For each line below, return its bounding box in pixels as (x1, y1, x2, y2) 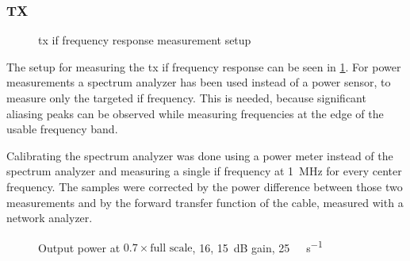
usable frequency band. (6, 121, 118, 137)
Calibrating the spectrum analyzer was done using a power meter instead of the (6, 147, 393, 163)
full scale (150, 243, 193, 255)
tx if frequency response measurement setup (38, 32, 251, 48)
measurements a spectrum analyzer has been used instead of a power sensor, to (6, 74, 391, 90)
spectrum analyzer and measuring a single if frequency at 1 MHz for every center (6, 163, 402, 179)
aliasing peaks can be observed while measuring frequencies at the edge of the (6, 105, 384, 121)
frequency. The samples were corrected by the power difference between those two (6, 178, 403, 194)
